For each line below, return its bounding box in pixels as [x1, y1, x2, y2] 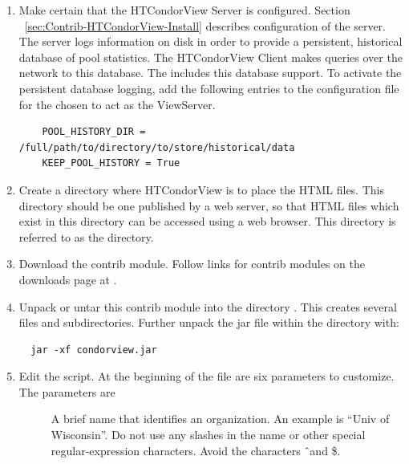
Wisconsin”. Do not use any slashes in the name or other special [51, 426, 366, 443]
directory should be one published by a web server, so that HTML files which [18, 197, 399, 214]
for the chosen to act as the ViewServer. [18, 96, 216, 112]
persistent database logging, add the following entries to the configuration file [18, 79, 399, 96]
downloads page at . [18, 271, 117, 287]
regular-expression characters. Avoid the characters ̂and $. [51, 442, 341, 458]
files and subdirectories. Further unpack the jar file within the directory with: [18, 314, 399, 331]
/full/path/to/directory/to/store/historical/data [18, 141, 295, 153]
